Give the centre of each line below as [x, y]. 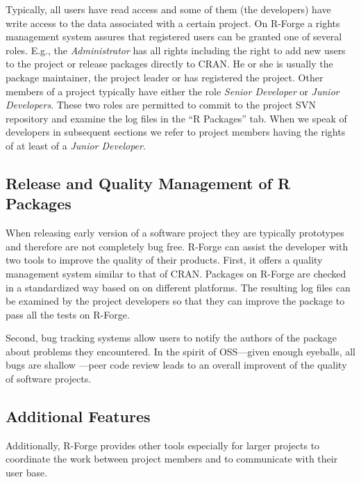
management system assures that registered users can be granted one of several [174, 37]
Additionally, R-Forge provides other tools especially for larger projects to [163, 445]
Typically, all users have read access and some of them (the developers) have [168, 9]
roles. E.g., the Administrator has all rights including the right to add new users [176, 50]
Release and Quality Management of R [148, 183]
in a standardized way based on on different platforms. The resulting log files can [178, 287]
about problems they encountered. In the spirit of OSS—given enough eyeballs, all [180, 351]
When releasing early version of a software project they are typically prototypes [175, 233]
